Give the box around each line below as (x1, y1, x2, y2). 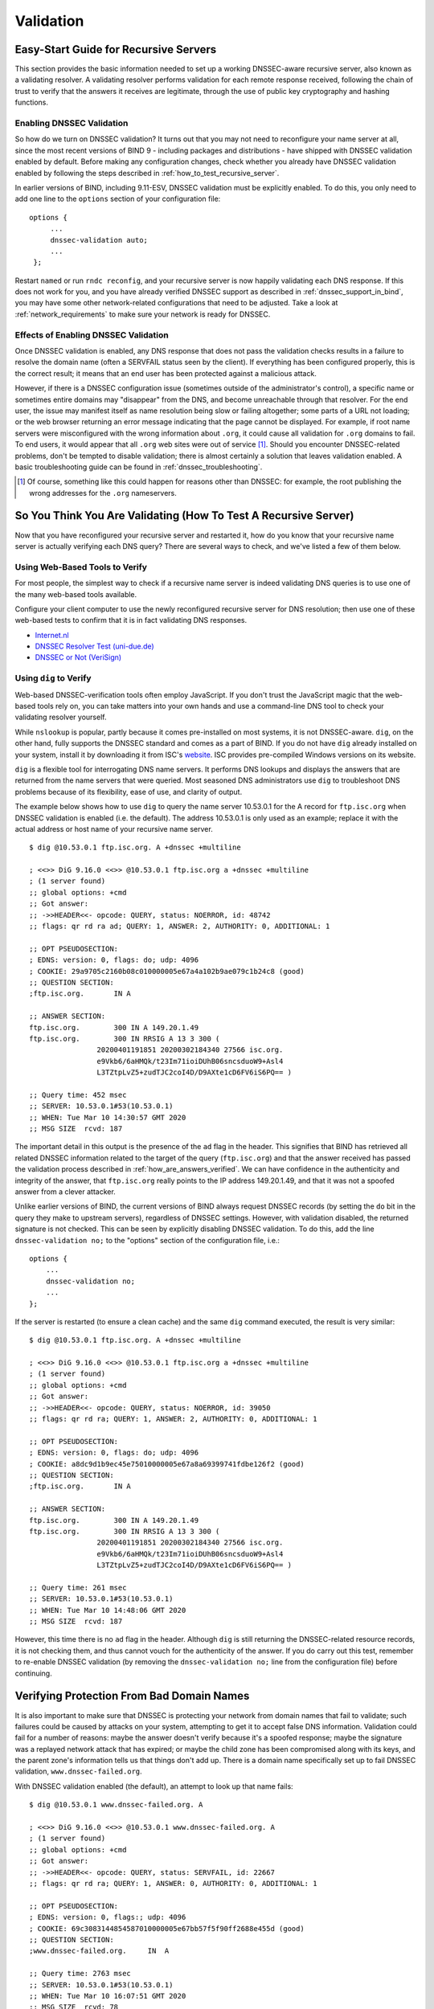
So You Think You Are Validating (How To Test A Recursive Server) (14, 509, 354, 522)
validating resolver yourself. (14, 712, 107, 722)
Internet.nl (35, 630, 69, 640)
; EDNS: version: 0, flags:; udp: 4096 (29, 1913, 186, 1922)
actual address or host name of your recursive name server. (14, 824, 213, 833)
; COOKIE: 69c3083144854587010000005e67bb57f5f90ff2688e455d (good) (29, 1924, 305, 1933)
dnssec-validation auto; (50, 235, 149, 244)
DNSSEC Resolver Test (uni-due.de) (35, 641, 154, 651)
